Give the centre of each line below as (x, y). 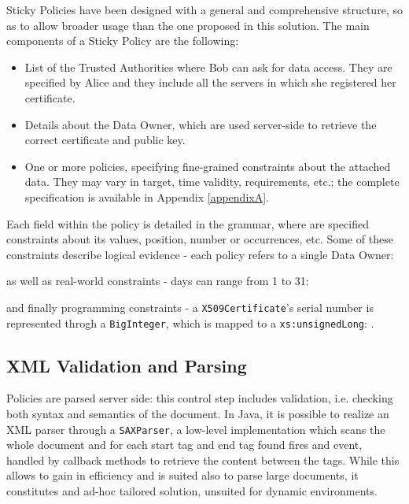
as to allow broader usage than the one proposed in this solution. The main (188, 25)
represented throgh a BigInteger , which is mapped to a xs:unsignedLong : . (190, 322)
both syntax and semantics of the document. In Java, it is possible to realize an (198, 414)
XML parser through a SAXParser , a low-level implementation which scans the (196, 429)
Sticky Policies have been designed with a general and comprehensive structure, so (204, 9)
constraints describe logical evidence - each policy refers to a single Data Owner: (200, 254)
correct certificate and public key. (105, 140)
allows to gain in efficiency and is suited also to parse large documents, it (182, 475)
